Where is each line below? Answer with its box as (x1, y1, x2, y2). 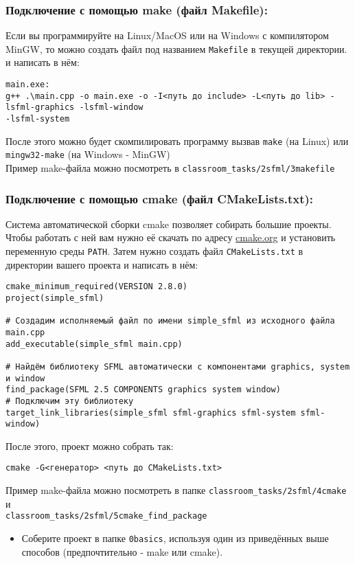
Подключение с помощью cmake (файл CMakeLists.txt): (5, 190, 314, 207)
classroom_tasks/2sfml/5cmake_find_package (5, 511, 207, 521)
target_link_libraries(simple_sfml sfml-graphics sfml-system (5, 407, 296, 418)
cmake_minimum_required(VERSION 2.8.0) (5, 282, 187, 292)
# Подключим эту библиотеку (5, 396, 134, 406)
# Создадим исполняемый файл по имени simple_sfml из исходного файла (5, 316, 335, 326)
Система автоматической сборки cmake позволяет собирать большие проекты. (5, 216, 332, 231)
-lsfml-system (5, 114, 70, 124)
